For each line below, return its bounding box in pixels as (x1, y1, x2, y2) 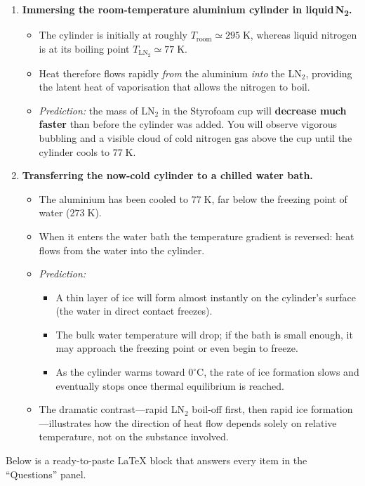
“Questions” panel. (6, 466, 86, 481)
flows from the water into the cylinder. (39, 242, 205, 257)
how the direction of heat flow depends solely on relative (94, 415, 337, 430)
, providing (305, 65, 352, 80)
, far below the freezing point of (211, 191, 347, 206)
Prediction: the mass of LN (39, 103, 155, 117)
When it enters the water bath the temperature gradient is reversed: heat (39, 228, 354, 243)
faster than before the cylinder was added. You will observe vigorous (39, 117, 337, 131)
